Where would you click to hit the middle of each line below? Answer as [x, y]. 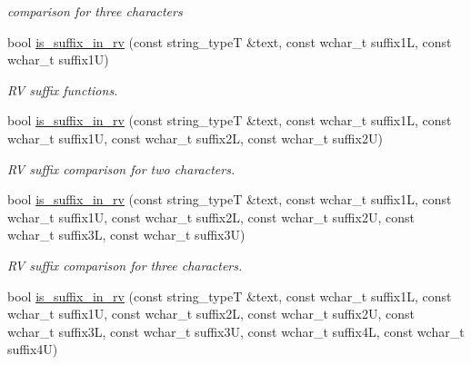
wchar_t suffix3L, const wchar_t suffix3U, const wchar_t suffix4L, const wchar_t [236, 331]
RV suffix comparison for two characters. [121, 168]
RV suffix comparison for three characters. [125, 265]
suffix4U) [33, 349]
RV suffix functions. [63, 89]
